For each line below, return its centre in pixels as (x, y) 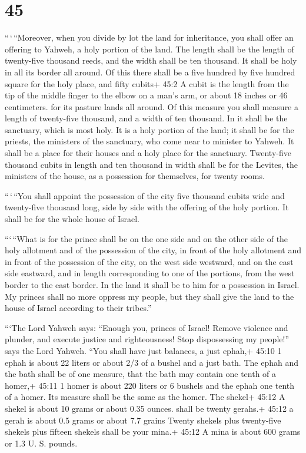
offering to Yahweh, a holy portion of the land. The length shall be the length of (149, 49)
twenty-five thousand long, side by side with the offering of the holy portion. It (147, 207)
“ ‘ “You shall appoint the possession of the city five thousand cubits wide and (145, 195)
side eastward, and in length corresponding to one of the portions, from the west (150, 273)
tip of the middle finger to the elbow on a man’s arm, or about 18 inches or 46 (146, 95)
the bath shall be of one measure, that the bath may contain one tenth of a (141, 374)
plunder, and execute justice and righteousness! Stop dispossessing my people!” (147, 339)
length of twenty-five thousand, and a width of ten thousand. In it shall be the (146, 118)
